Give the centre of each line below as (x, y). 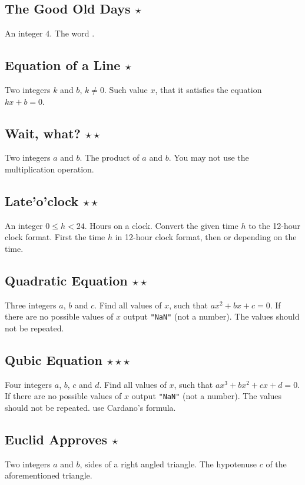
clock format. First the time (55, 237)
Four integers (29, 384)
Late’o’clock (42, 200)
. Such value (126, 89)
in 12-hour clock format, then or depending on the (206, 237)
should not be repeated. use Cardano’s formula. (90, 408)
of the (276, 464)
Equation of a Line (63, 65)
